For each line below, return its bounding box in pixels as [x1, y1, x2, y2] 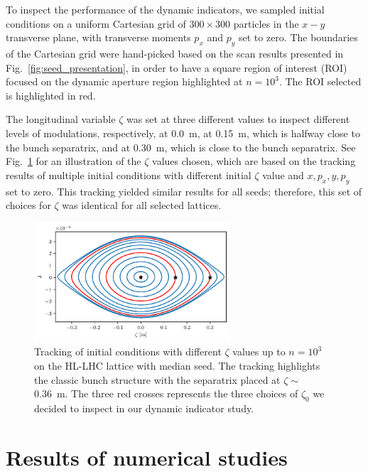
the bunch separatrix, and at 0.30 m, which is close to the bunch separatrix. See [6, 139, 356, 154]
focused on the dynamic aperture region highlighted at [6, 74, 243, 89]
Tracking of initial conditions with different [34, 344, 222, 359]
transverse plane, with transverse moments [6, 30, 191, 45]
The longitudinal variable [6, 112, 116, 127]
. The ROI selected [278, 74, 362, 89]
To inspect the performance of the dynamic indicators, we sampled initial [6, 2, 325, 16]
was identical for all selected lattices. [62, 198, 222, 213]
